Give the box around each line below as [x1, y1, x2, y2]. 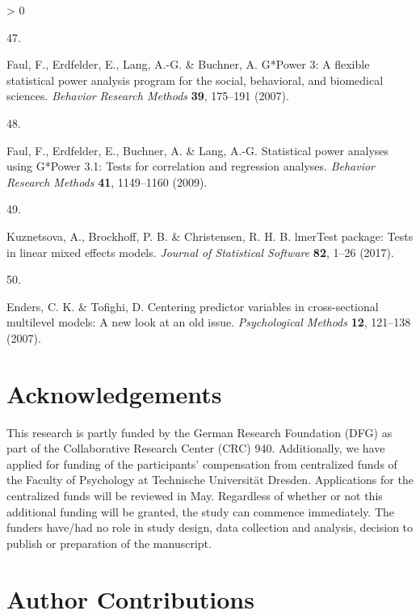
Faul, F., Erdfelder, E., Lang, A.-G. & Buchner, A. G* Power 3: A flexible [6, 56, 370, 73]
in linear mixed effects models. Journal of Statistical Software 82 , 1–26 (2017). [6, 243, 394, 260]
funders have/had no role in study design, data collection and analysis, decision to [6, 519, 414, 536]
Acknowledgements [6, 377, 222, 410]
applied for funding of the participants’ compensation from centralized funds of [6, 455, 397, 472]
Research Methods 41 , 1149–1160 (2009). [6, 173, 208, 190]
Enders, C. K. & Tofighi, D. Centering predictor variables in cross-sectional [6, 297, 379, 314]
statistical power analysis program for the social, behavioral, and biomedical [6, 71, 384, 88]
